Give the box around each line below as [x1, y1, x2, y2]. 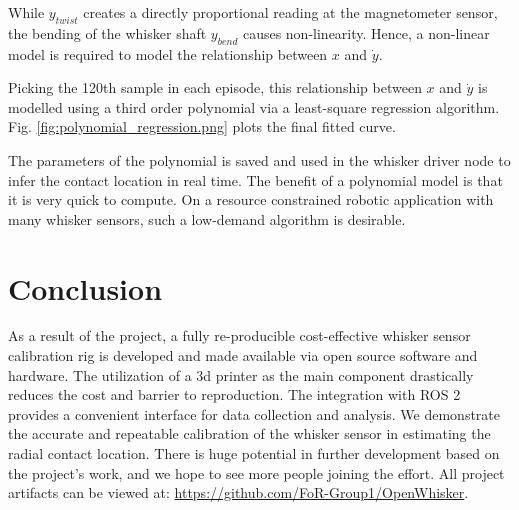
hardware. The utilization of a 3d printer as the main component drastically [8, 364, 474, 385]
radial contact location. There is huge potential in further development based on [8, 443, 500, 464]
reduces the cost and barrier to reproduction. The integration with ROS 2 [8, 384, 461, 405]
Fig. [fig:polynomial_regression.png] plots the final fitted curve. [8, 116, 396, 137]
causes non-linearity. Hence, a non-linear [242, 22, 490, 43]
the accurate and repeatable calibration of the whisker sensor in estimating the [8, 423, 491, 444]
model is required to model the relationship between [8, 43, 328, 64]
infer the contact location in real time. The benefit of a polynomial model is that [8, 169, 503, 190]
